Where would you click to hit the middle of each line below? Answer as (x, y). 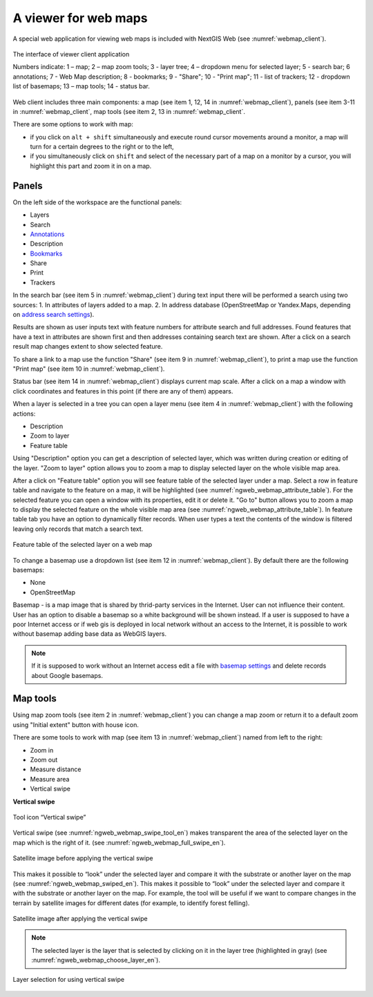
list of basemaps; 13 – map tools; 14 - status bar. (81, 86)
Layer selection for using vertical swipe (68, 979)
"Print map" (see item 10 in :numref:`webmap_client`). (89, 369)
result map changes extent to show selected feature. (88, 347)
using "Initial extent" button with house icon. (76, 724)
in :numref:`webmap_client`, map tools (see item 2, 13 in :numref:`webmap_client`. (129, 111)
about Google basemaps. (67, 675)
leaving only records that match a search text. (78, 529)
